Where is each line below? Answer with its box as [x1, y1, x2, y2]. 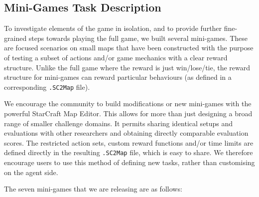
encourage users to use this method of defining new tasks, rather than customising [4, 157, 255, 168]
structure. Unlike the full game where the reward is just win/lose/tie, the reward [4, 62, 251, 72]
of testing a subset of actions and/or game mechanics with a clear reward [4, 52, 228, 62]
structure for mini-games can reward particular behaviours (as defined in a [4, 72, 232, 82]
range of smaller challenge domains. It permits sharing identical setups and [4, 118, 233, 128]
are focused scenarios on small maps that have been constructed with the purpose [4, 42, 254, 53]
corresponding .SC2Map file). [4, 81, 90, 92]
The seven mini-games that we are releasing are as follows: [4, 184, 182, 194]
